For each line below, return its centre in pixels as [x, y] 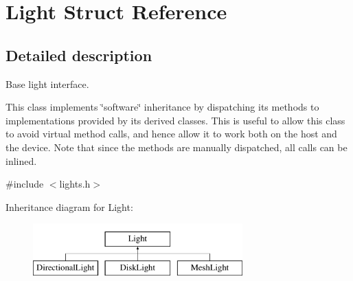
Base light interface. [47, 83]
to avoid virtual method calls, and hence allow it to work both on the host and [171, 134]
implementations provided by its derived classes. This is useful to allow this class [175, 120]
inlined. [21, 160]
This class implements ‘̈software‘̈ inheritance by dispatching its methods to [162, 107]
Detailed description [79, 55]
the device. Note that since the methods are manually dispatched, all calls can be [176, 147]
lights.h [75, 184]
